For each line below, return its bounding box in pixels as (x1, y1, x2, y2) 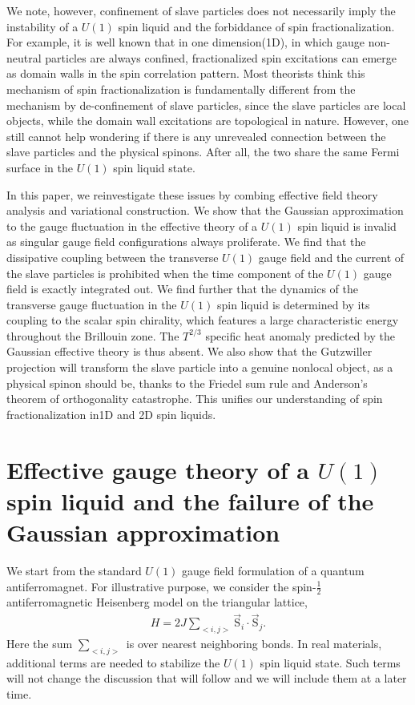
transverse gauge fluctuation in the (6, 296, 177, 312)
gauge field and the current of (258, 248, 405, 265)
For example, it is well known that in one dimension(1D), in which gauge (6, 34, 365, 50)
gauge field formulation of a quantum (182, 562, 365, 578)
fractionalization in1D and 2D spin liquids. (6, 405, 216, 422)
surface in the (6, 159, 73, 175)
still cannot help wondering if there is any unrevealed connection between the (6, 127, 386, 144)
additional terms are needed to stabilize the (6, 654, 220, 671)
